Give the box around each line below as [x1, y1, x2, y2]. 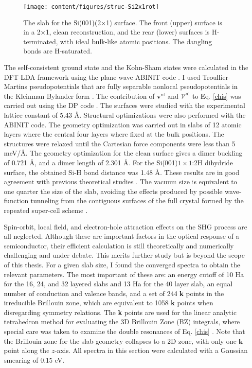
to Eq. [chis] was [192, 90, 241, 101]
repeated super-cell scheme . [4, 205, 88, 215]
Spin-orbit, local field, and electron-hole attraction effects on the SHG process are [4, 221, 247, 231]
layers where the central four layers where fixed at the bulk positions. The [4, 129, 224, 139]
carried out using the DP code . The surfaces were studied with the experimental [4, 100, 245, 110]
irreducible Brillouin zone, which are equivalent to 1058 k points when [4, 298, 214, 308]
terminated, [23, 36, 58, 46]
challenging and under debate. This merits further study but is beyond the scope [4, 250, 245, 260]
